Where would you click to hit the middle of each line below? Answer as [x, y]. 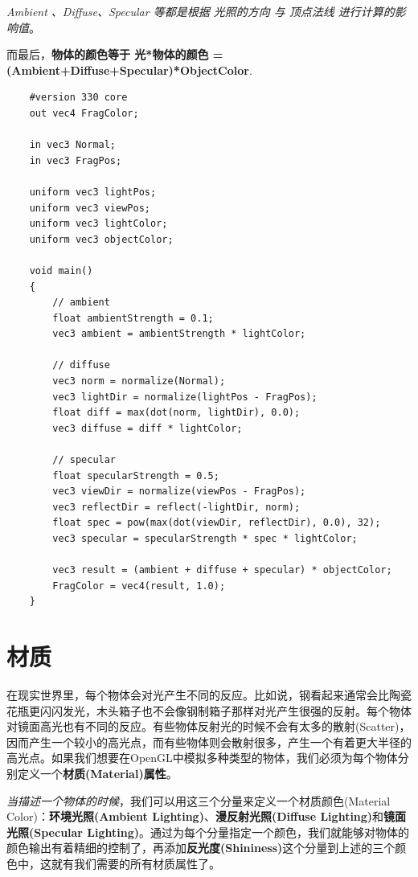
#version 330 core [78, 98]
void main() [61, 270]
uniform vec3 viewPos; [90, 208]
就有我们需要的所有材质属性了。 [135, 864]
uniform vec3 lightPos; [93, 192]
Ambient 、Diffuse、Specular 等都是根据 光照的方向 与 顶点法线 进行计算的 [201, 11]
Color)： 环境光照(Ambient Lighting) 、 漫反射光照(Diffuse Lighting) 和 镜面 [207, 816]
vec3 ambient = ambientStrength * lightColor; [179, 334]
